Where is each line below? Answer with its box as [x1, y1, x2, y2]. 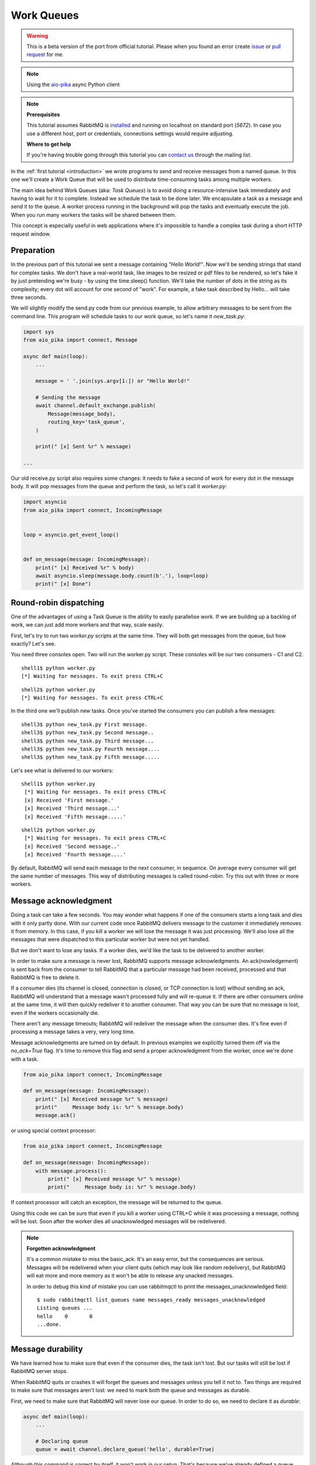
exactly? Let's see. [11, 640, 56, 647]
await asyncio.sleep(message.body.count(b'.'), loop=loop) [35, 572, 209, 579]
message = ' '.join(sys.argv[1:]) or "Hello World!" [35, 378, 190, 384]
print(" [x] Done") [35, 581, 92, 587]
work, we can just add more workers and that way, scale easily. [11, 621, 164, 628]
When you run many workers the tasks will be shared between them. [11, 211, 177, 218]
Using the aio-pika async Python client [26, 81, 120, 88]
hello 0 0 [37, 1313, 93, 1320]
